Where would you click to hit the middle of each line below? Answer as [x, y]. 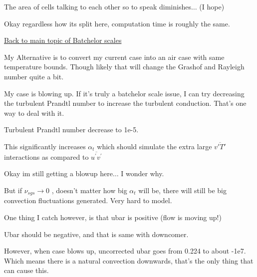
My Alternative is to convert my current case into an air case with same [114, 57]
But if [13, 190]
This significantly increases [45, 146]
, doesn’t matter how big [89, 190]
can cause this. [26, 270]
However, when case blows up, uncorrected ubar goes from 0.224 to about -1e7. [125, 251]
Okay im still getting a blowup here [58, 173]
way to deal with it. [34, 113]
